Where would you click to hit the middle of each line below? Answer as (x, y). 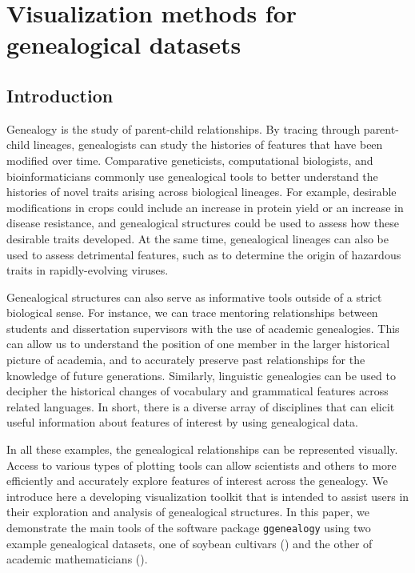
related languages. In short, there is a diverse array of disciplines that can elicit (201, 406)
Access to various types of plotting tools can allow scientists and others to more (202, 465)
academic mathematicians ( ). (77, 559)
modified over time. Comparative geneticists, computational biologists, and (190, 160)
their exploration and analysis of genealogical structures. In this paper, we (188, 512)
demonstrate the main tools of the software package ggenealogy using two (189, 528)
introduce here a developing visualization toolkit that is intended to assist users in (208, 496)
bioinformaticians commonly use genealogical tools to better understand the (192, 176)
